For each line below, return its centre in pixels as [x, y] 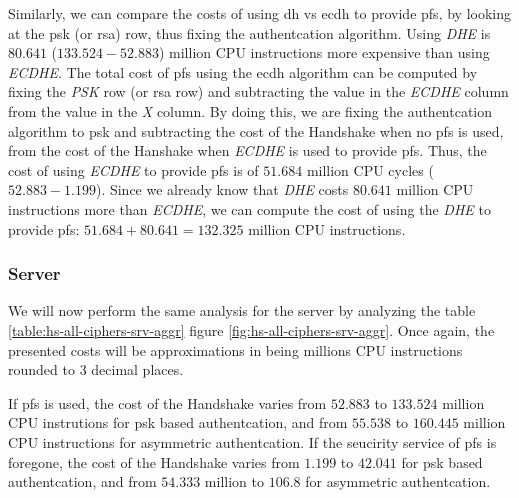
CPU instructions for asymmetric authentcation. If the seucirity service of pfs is [252, 441]
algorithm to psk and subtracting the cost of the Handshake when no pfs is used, [256, 130]
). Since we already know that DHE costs [222, 189]
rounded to [41, 369]
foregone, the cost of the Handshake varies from [154, 461]
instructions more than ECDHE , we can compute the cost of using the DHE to [249, 208]
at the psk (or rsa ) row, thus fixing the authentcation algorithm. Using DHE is [249, 32]
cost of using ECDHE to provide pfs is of [133, 169]
